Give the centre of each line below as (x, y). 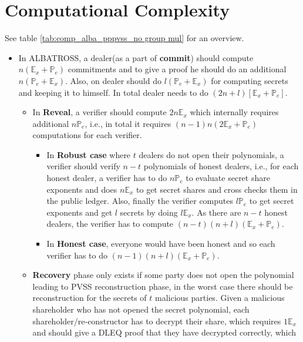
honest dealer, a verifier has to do (107, 178)
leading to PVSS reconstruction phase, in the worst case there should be (163, 286)
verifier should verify (83, 166)
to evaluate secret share (228, 178)
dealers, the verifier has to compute (110, 224)
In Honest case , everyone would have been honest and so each (161, 244)
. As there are (216, 212)
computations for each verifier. (87, 135)
